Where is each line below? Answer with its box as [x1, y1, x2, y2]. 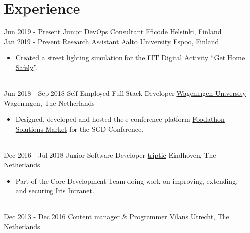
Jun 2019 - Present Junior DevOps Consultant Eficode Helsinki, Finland [4, 26, 222, 37]
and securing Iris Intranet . [15, 185, 94, 195]
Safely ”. [15, 62, 38, 72]
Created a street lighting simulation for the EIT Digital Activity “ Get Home [15, 52, 245, 63]
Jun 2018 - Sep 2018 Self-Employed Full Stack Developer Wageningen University [4, 88, 246, 98]
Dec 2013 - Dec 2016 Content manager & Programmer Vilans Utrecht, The [4, 211, 229, 222]
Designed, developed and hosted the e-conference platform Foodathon [15, 114, 225, 124]
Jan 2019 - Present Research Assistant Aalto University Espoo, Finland [4, 36, 219, 46]
